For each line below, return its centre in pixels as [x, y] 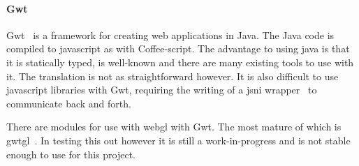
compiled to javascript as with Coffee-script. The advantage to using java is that [178, 48]
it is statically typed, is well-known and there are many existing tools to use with [180, 62]
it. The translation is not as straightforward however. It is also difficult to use [173, 76]
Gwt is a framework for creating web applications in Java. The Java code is [170, 35]
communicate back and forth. [69, 103]
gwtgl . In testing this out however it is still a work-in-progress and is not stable [178, 140]
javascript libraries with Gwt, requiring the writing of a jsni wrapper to [162, 90]
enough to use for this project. [71, 154]
